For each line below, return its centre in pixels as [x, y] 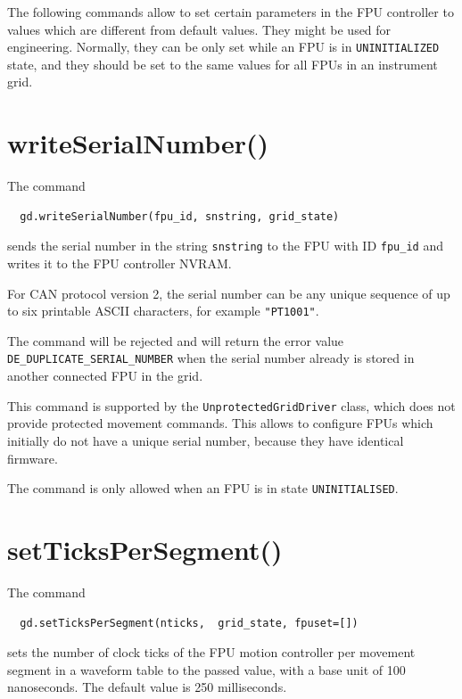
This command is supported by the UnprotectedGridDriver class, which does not [231, 405]
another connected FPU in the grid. [105, 376]
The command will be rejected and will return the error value [176, 340]
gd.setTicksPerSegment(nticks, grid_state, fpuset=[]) [189, 623]
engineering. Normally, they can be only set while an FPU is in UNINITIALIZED [223, 47]
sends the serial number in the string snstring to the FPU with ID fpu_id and [225, 246]
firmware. [33, 458]
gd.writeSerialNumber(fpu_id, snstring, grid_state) [180, 216]
